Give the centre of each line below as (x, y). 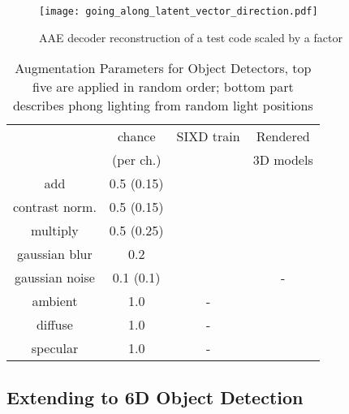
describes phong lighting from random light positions (163, 106)
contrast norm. (55, 207)
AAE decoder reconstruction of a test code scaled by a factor (191, 37)
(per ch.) (136, 160)
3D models (283, 160)
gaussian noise (54, 278)
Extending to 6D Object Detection (155, 397)
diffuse (54, 325)
